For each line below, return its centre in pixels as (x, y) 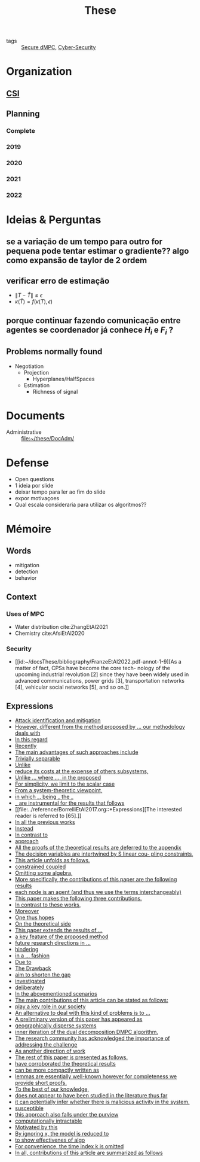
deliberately (30, 987)
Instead (24, 829)
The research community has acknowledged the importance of (92, 1038)
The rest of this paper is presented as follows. (71, 1057)
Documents (36, 416)
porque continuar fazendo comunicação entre (93, 320)
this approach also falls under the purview (67, 1115)
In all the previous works (45, 822)
